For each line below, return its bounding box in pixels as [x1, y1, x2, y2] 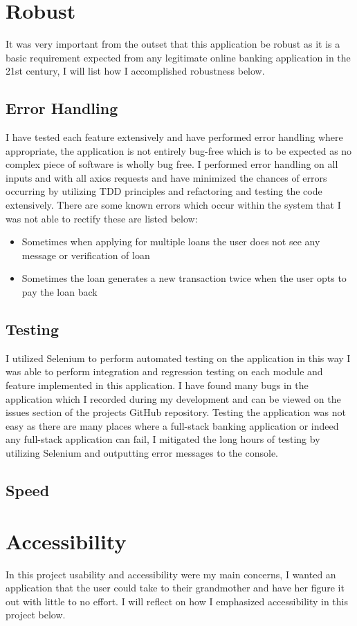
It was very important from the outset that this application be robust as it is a [6, 37, 340, 51]
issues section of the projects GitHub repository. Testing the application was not [6, 405, 346, 419]
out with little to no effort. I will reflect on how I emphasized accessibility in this [6, 594, 349, 608]
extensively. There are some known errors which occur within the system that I [6, 198, 341, 212]
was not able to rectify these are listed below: [6, 211, 198, 225]
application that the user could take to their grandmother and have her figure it [6, 580, 345, 595]
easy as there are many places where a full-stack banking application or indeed [6, 418, 339, 433]
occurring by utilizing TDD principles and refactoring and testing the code [6, 184, 322, 198]
